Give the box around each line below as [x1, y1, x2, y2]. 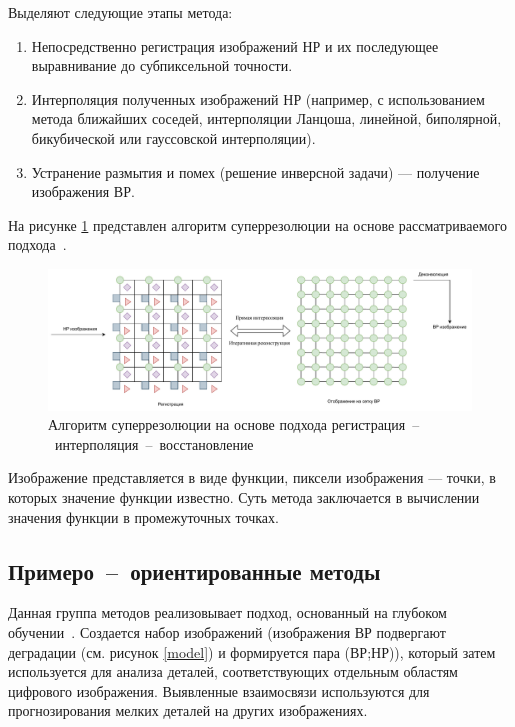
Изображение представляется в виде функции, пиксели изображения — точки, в [8, 467, 496, 488]
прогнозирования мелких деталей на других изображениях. [8, 700, 368, 721]
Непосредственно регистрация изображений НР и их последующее [31, 35, 439, 56]
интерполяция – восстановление [54, 433, 254, 454]
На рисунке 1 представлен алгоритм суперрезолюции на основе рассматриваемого [8, 214, 507, 235]
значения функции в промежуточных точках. [8, 506, 279, 527]
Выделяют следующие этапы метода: [8, 2, 233, 22]
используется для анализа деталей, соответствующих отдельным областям [8, 661, 458, 682]
